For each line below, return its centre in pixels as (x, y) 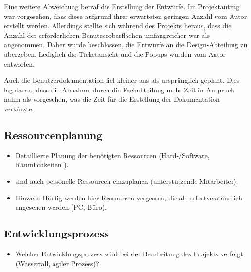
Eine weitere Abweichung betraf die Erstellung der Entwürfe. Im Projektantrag (122, 6)
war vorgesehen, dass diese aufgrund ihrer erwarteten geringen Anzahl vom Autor (125, 16)
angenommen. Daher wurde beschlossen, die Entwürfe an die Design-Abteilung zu (126, 45)
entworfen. (19, 63)
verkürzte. (19, 108)
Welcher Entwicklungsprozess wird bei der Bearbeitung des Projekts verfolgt (129, 253)
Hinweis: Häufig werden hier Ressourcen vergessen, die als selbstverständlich (129, 197)
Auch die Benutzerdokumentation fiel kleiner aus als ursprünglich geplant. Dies (122, 80)
